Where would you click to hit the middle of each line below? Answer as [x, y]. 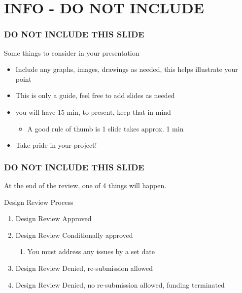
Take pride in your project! [56, 145]
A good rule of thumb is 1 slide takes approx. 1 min [105, 128]
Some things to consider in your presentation [72, 52]
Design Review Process [39, 202]
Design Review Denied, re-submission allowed [84, 268]
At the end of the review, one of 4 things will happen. [85, 185]
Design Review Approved [53, 218]
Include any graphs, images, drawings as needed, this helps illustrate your [127, 69]
